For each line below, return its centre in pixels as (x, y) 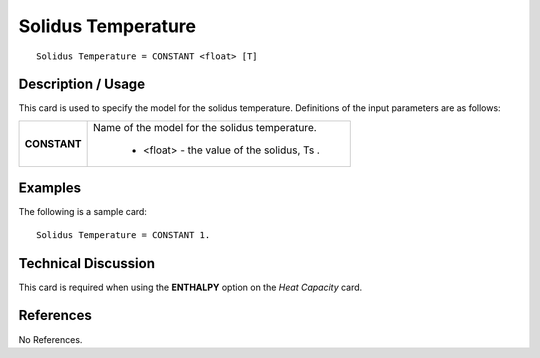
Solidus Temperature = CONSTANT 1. (123, 234)
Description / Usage (81, 84)
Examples (50, 188)
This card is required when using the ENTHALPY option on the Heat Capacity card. (190, 287)
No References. (50, 339)
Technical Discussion (86, 263)
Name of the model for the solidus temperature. (205, 127)
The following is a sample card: (82, 212)
